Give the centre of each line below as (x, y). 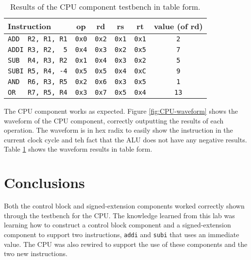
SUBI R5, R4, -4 (38, 71)
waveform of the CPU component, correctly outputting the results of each (114, 120)
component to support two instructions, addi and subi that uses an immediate (122, 234)
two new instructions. (36, 253)
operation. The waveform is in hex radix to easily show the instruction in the (118, 130)
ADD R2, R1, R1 (38, 39)
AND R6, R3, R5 (38, 82)
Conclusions (44, 182)
